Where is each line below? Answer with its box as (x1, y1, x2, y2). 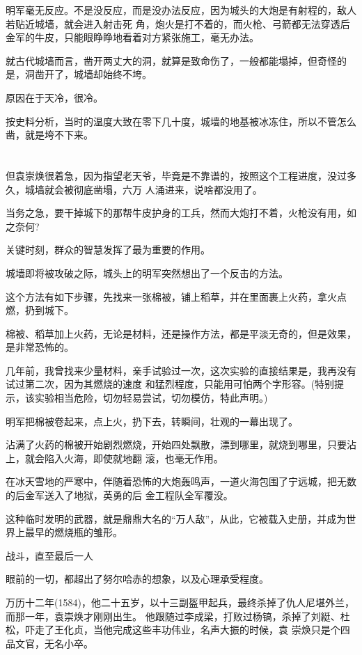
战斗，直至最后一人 (6, 548, 93, 562)
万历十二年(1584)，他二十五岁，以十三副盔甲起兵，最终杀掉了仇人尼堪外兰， (6, 595, 354, 609)
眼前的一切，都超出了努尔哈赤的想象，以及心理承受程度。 (6, 571, 269, 586)
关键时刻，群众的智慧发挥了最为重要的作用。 (6, 242, 210, 257)
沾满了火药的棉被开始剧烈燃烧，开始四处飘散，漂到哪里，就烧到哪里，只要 (6, 437, 347, 452)
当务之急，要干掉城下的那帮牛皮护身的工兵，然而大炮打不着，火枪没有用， (6, 205, 347, 220)
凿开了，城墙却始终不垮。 (34, 67, 152, 81)
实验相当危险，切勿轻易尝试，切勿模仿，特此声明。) (34, 390, 268, 405)
